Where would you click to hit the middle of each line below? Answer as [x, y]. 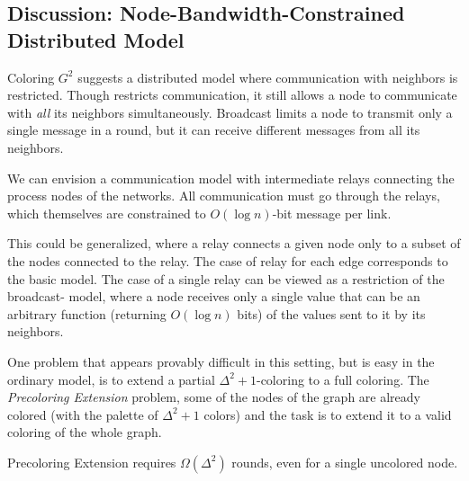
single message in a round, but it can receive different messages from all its [214, 130]
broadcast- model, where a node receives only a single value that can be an [214, 296]
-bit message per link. [332, 213]
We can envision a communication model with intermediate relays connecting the [231, 178]
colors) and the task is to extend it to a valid [328, 414]
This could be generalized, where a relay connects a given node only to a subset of [234, 243]
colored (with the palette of [83, 414]
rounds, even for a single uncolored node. [345, 462]
